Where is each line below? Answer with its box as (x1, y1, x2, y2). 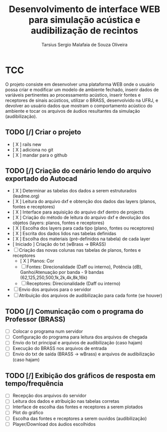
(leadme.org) (12, 193, 40, 199)
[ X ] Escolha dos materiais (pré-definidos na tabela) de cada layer (12, 236, 150, 242)
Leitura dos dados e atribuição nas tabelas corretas (12, 398, 120, 404)
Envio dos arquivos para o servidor (19, 286, 92, 293)
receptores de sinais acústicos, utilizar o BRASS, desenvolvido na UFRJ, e (5, 97, 158, 103)
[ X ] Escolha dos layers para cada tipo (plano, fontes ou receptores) (12, 225, 154, 231)
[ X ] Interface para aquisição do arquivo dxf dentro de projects (12, 209, 144, 215)
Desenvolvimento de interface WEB (9, 4, 160, 15)
